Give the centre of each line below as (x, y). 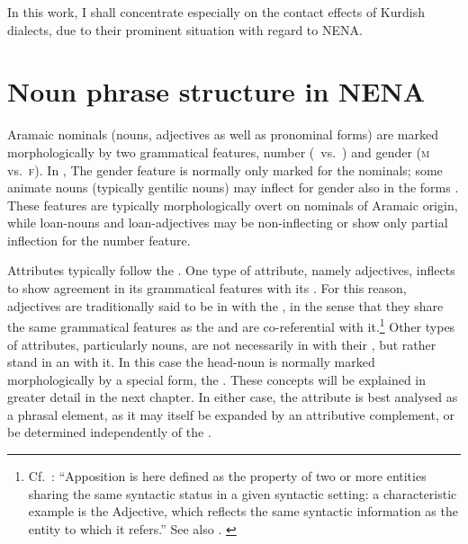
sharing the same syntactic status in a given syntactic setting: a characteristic (243, 493)
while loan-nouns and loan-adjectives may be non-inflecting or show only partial (228, 223)
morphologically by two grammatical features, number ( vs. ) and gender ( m (219, 152)
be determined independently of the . (109, 432)
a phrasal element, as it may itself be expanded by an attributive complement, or (231, 414)
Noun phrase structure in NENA (216, 91)
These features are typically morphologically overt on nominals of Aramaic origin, (233, 205)
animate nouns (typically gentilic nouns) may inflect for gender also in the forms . (233, 187)
